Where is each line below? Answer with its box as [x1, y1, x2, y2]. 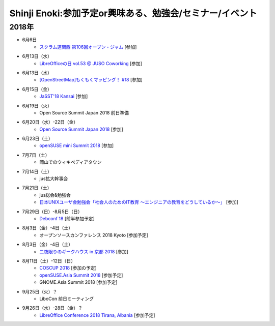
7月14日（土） [22, 168, 52, 174]
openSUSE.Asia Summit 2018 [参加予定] [39, 272, 123, 278]
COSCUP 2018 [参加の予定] [39, 265, 97, 271]
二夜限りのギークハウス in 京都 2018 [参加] [39, 248, 128, 254]
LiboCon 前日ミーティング [39, 295, 94, 302]
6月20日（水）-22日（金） [22, 119, 78, 125]
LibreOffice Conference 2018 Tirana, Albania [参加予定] [39, 312, 155, 318]
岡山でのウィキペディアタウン [39, 159, 102, 165]
